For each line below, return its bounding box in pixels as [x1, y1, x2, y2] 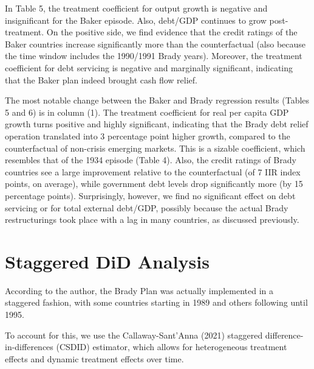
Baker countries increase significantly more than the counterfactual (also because [5, 37, 306, 50]
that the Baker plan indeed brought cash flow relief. [5, 73, 197, 86]
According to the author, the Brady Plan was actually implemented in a [5, 284, 273, 297]
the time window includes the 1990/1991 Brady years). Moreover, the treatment [5, 49, 302, 62]
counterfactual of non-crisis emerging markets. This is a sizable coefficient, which [5, 141, 305, 154]
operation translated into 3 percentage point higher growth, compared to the [5, 129, 290, 142]
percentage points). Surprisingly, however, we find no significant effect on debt [5, 189, 296, 202]
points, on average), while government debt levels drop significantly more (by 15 [5, 177, 303, 190]
